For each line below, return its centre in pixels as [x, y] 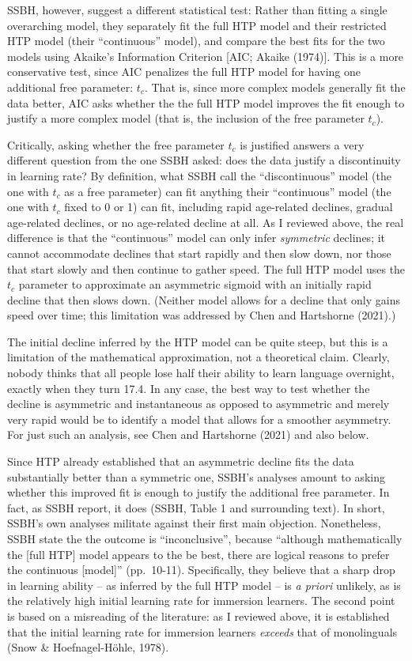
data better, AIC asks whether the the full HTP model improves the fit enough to [206, 102]
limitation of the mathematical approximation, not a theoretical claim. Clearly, [198, 357]
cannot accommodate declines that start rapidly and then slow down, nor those [199, 253]
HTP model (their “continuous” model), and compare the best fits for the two [196, 41]
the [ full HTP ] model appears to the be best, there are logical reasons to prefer [198, 554]
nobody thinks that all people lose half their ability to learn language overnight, [201, 373]
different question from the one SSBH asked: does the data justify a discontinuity [204, 160]
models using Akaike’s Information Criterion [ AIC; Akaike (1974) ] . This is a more [206, 56]
